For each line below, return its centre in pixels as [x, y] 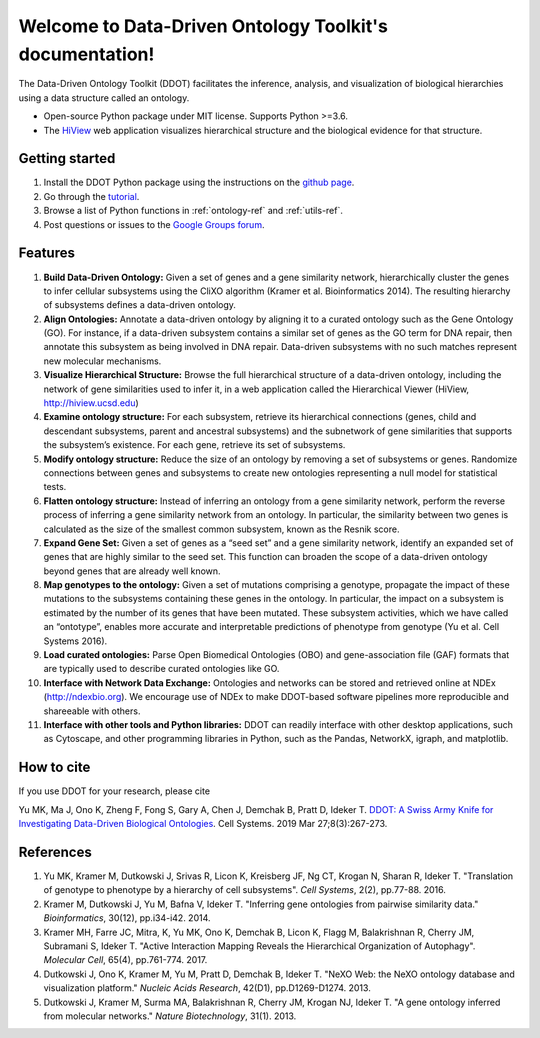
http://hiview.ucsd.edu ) [91, 403]
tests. [55, 487]
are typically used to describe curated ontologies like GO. [161, 669]
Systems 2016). [75, 641]
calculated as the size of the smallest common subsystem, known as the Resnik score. [221, 529]
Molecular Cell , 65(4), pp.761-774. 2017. [125, 960]
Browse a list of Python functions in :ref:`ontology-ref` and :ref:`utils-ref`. [193, 211]
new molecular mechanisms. [102, 361]
